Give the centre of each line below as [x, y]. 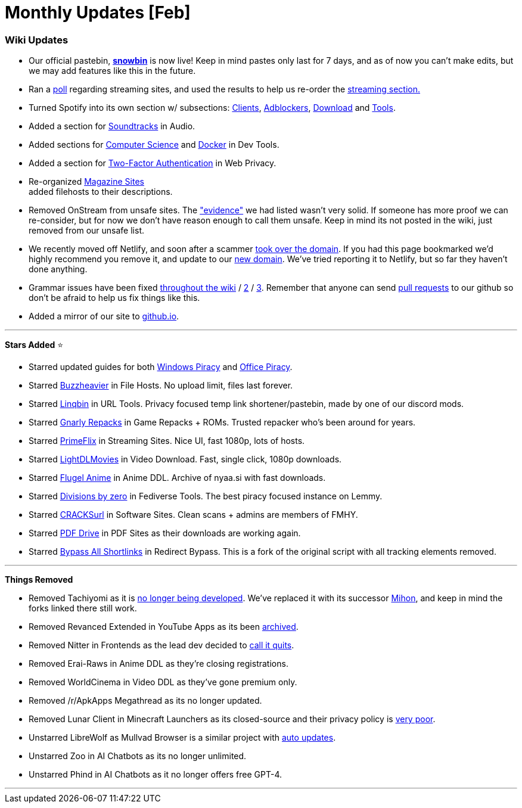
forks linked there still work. [83, 608]
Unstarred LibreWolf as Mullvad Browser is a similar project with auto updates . [182, 738]
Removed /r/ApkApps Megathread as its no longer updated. [145, 701]
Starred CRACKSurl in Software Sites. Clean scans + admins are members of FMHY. [193, 515]
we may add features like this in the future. [112, 71]
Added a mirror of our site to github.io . [104, 316]
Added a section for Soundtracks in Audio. [112, 126]
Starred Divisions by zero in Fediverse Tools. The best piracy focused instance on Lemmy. [206, 496]
